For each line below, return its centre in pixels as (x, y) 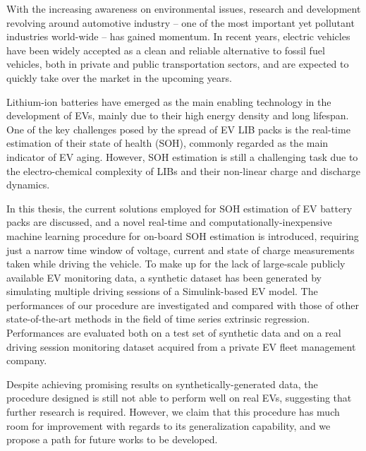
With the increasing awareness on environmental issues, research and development (184, 8)
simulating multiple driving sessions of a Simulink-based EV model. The (162, 291)
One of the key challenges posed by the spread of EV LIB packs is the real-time (178, 129)
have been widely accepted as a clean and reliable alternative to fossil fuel (166, 50)
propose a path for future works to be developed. (112, 439)
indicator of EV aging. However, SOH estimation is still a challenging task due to (182, 156)
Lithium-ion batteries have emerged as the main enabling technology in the (169, 101)
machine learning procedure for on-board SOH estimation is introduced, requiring (183, 235)
